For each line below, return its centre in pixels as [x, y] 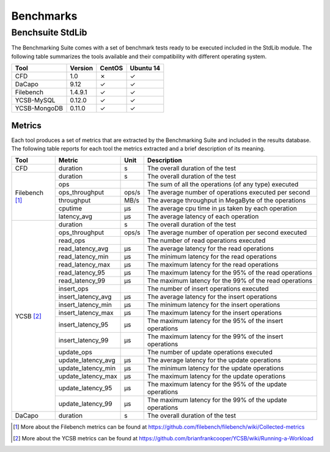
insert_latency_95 [83, 325]
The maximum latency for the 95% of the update [217, 384]
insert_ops [73, 289]
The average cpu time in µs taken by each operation [222, 209]
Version [82, 69]
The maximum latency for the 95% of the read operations [230, 273]
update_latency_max [88, 376]
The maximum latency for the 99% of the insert [215, 336]
